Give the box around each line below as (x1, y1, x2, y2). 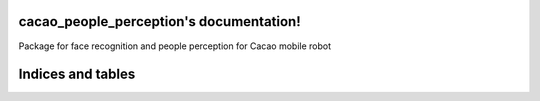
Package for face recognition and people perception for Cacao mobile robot (18, 40, 332, 52)
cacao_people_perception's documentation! (18, 13, 302, 30)
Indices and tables (18, 66, 136, 83)
